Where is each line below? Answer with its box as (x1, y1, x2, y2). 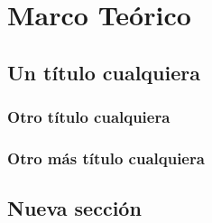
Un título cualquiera (7, 58, 200, 86)
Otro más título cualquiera (7, 146, 205, 169)
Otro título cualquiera (7, 106, 171, 128)
